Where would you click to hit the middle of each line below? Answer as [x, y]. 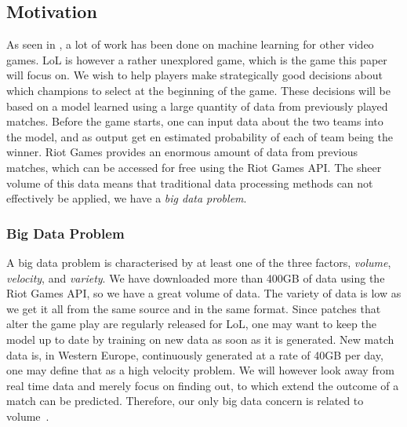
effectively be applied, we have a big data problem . [127, 198]
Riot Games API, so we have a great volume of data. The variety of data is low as [204, 293]
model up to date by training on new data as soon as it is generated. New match [200, 339]
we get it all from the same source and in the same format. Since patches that [194, 308]
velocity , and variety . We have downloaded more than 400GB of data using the [196, 277]
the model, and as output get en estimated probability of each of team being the [200, 136]
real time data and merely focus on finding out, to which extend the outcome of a [203, 385]
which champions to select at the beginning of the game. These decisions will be [198, 90]
